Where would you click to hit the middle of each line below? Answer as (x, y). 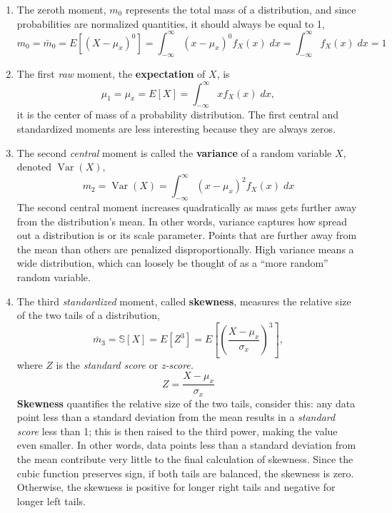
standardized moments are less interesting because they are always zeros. (176, 128)
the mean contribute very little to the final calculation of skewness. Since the (185, 459)
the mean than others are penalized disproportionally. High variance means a (185, 249)
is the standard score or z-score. (125, 364)
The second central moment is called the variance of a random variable (174, 152)
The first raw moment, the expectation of (111, 74)
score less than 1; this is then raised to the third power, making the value (177, 431)
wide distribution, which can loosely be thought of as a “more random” (172, 263)
